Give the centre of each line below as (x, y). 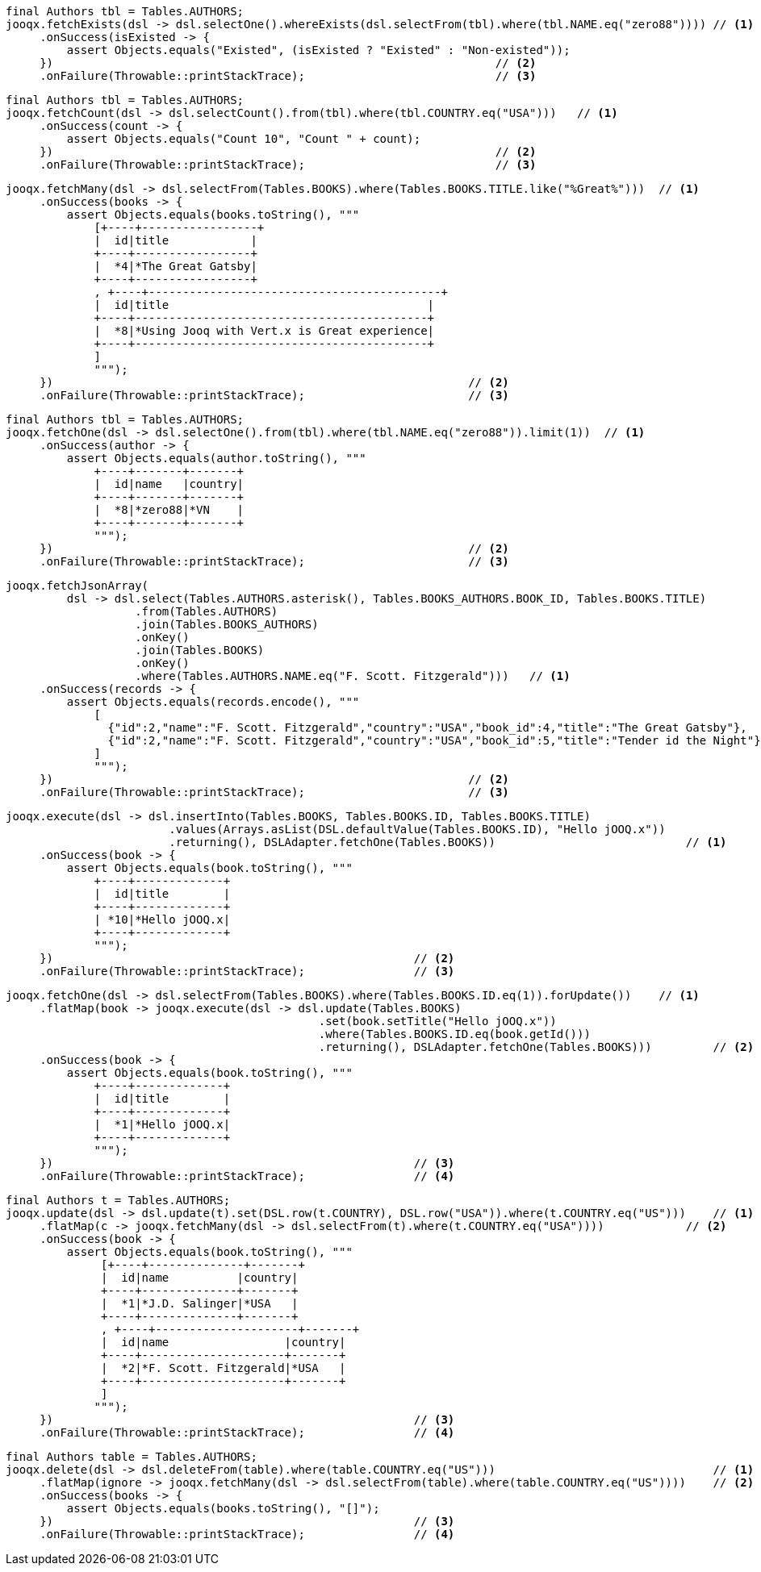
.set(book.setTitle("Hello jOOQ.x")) (437, 1021)
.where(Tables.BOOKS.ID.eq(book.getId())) (454, 1034)
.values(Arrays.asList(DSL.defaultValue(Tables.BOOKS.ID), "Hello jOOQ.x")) (417, 829)
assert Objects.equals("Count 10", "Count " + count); (244, 139)
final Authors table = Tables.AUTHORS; (132, 1457)
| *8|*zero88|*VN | (169, 510)
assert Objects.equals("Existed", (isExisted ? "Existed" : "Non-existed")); (318, 50)
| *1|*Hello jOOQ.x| (162, 1124)
